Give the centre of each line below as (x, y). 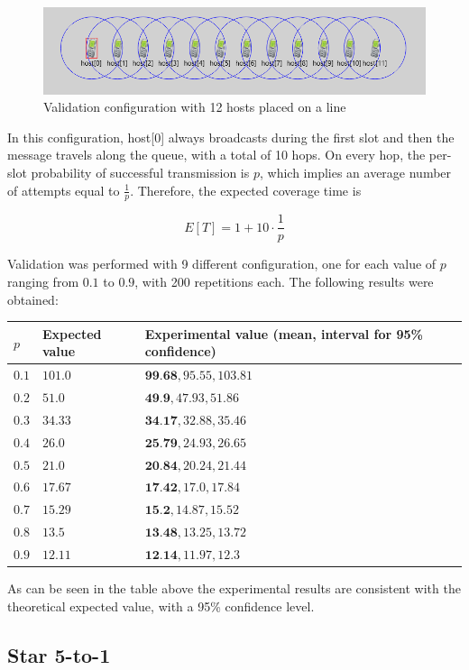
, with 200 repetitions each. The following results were (284, 282)
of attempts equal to (64, 190)
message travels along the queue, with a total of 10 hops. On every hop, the (216, 155)
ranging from (43, 282)
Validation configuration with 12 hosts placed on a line (195, 107)
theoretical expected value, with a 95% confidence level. (161, 606)
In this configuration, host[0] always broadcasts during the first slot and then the (231, 137)
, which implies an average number (355, 172)
